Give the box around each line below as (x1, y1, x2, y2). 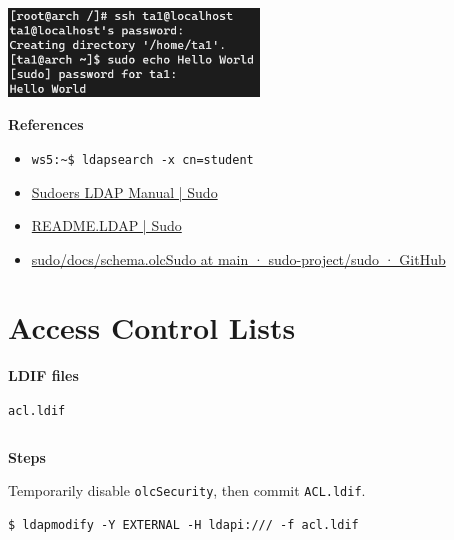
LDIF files (8, 365, 79, 386)
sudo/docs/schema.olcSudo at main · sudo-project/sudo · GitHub (31, 248, 446, 269)
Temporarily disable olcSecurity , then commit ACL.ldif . (8, 480, 366, 501)
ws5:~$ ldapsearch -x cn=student (31, 152, 254, 167)
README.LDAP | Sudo (31, 215, 182, 236)
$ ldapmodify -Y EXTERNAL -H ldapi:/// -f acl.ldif (8, 517, 359, 532)
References (8, 114, 84, 135)
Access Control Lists (8, 307, 296, 348)
